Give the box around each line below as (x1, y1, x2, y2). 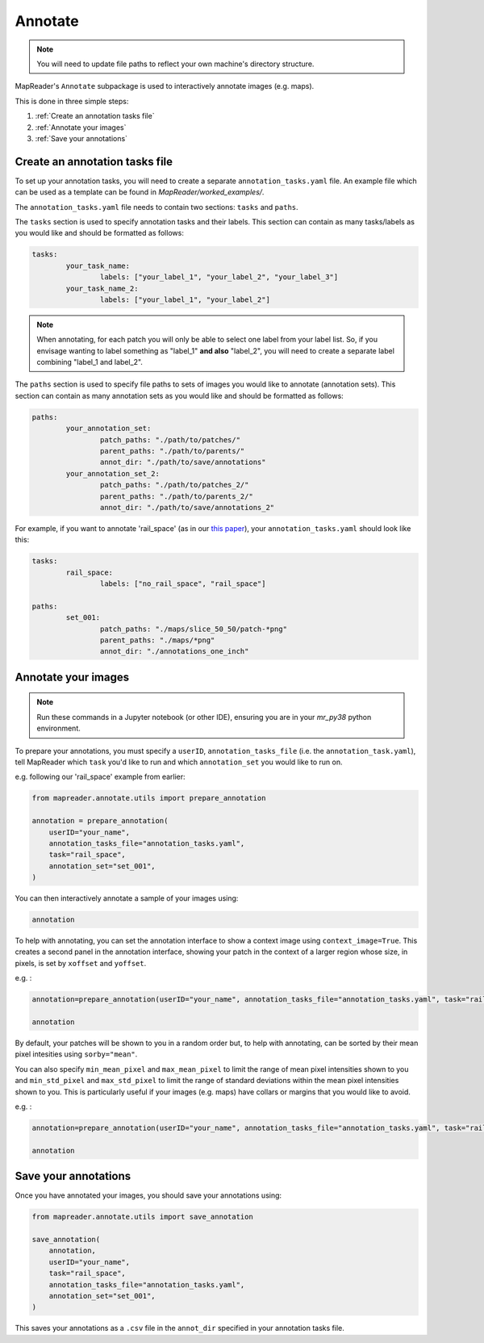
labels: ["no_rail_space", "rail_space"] (99, 579, 266, 588)
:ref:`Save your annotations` (35, 133, 128, 143)
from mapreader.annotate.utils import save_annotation (31, 1212, 253, 1222)
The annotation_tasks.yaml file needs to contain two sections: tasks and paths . (15, 202, 298, 211)
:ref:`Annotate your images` (35, 122, 127, 132)
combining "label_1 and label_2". (36, 358, 143, 367)
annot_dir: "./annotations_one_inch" (99, 646, 249, 656)
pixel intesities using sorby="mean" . (15, 1049, 138, 1059)
